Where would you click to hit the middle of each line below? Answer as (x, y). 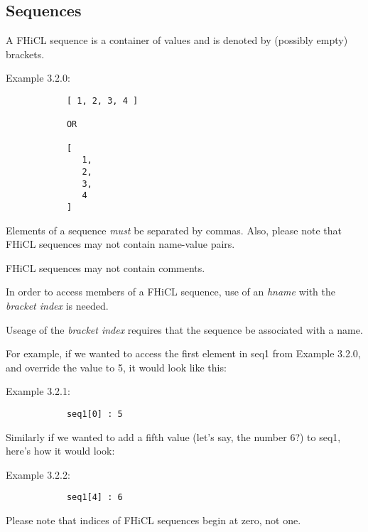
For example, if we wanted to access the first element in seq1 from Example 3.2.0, (183, 353)
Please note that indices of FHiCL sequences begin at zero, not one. (153, 520)
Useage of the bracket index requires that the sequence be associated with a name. (184, 329)
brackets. (25, 54)
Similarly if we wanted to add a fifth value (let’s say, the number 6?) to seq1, (173, 436)
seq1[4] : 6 (94, 498)
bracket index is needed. (57, 305)
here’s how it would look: (60, 451)
